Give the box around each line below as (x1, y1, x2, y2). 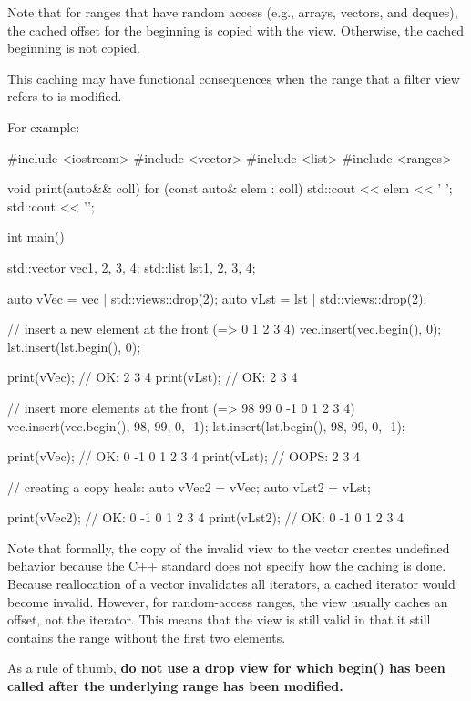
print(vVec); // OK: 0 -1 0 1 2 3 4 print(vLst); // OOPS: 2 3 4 (7, 447, 361, 466)
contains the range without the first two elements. (7, 627, 286, 646)
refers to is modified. (7, 87, 122, 106)
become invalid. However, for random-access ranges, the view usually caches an (7, 592, 448, 611)
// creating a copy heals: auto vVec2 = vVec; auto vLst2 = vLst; (7, 477, 371, 496)
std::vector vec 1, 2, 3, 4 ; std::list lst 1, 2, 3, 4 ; (7, 257, 256, 276)
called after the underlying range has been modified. (7, 676, 343, 696)
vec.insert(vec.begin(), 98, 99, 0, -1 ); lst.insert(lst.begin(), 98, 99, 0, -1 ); (7, 416, 405, 435)
